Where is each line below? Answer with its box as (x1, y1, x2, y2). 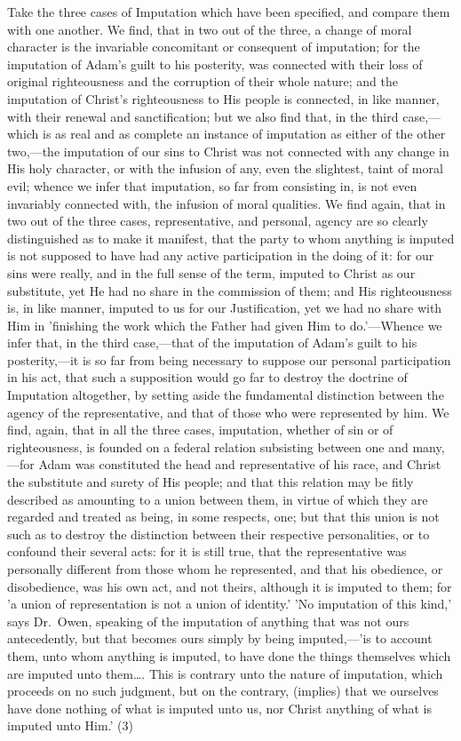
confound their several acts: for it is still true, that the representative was (7, 542, 407, 561)
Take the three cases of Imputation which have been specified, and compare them (7, 3, 450, 20)
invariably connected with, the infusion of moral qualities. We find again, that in (7, 194, 446, 212)
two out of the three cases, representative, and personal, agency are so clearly (7, 211, 428, 230)
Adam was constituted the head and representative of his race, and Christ (38, 455, 441, 474)
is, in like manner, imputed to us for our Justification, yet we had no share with (7, 299, 442, 317)
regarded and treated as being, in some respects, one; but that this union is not (7, 507, 440, 526)
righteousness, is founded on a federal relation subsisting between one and (7, 437, 409, 456)
